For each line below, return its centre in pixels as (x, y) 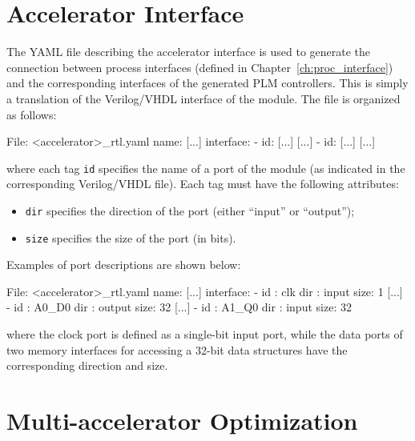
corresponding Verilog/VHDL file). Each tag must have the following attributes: (203, 184)
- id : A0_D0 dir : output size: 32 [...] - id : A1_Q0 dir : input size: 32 (179, 307)
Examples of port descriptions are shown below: (124, 265)
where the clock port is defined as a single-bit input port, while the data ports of (205, 334)
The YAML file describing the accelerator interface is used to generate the (189, 52)
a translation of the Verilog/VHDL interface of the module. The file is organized (203, 98)
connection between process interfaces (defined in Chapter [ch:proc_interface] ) (200, 67)
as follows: (32, 114)
